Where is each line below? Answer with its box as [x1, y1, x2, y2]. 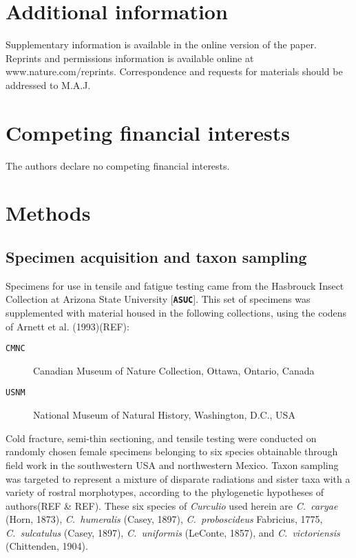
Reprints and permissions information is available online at [6, 50, 254, 65]
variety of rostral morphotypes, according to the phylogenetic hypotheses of [6, 485, 324, 499]
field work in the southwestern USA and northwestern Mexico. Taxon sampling [6, 457, 339, 472]
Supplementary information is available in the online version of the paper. [6, 37, 317, 52]
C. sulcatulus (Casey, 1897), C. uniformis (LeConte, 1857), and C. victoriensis [6, 525, 340, 539]
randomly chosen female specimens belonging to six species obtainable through [6, 444, 338, 459]
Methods [6, 199, 91, 227]
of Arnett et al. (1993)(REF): [6, 319, 129, 333]
